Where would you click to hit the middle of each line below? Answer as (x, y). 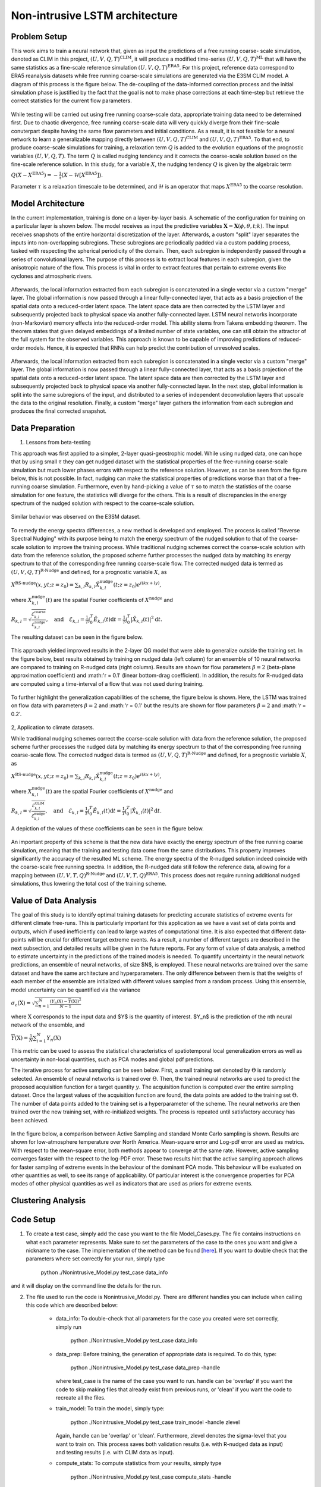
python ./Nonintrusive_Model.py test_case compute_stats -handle (151, 1477)
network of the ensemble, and (48, 1025)
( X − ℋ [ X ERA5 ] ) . (82, 175)
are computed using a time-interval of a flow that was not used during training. (107, 683)
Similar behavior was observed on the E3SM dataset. (76, 517)
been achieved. (30, 1120)
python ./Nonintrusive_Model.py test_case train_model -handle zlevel (155, 1422)
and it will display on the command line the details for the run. (86, 1286)
